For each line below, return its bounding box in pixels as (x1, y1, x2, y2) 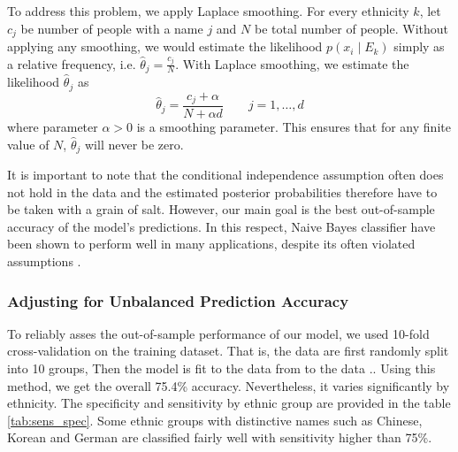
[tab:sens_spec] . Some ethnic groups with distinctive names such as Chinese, (7, 410, 423, 429)
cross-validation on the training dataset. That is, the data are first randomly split (7, 341, 449, 360)
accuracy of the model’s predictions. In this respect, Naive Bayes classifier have (7, 217, 436, 235)
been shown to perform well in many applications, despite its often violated (7, 234, 416, 253)
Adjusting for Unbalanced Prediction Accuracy (7, 289, 349, 311)
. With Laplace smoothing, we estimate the (175, 54, 409, 73)
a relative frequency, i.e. (7, 54, 136, 73)
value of (7, 134, 50, 153)
